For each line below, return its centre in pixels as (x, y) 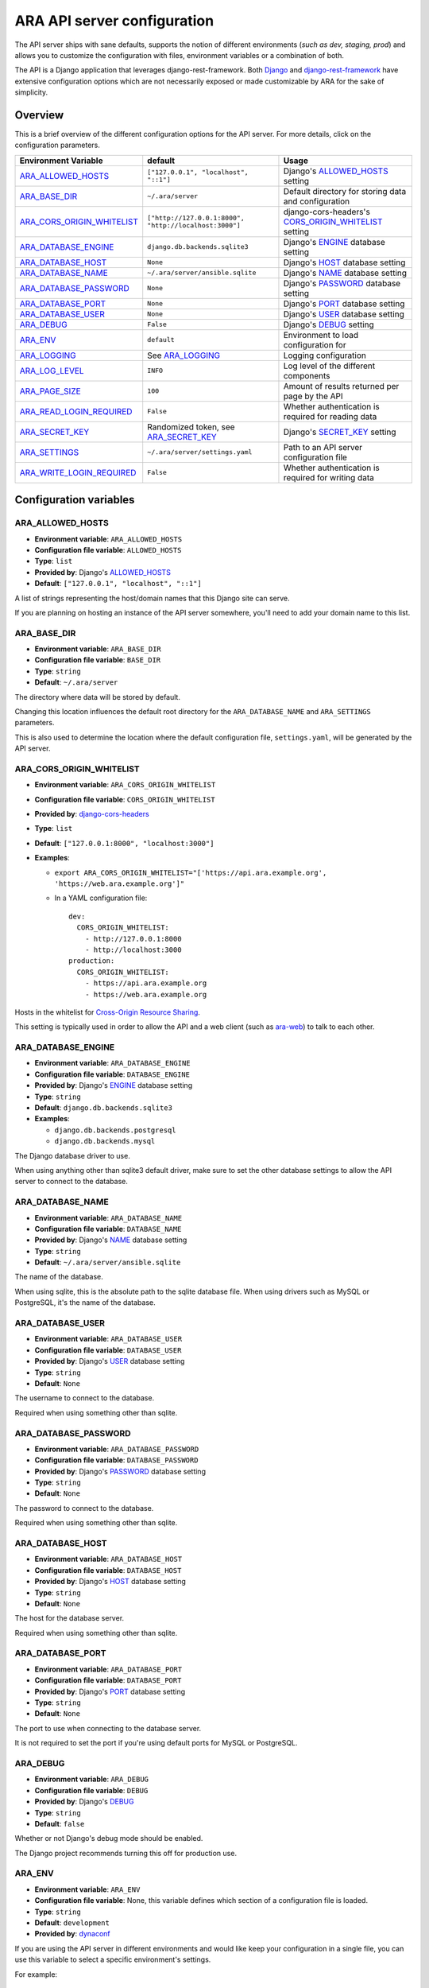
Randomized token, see (191, 427)
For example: (36, 1974)
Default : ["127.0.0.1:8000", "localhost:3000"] (124, 843)
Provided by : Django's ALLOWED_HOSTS (102, 572)
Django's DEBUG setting (329, 324)
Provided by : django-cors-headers (92, 814)
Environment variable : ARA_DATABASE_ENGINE (112, 1063)
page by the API (313, 396)
